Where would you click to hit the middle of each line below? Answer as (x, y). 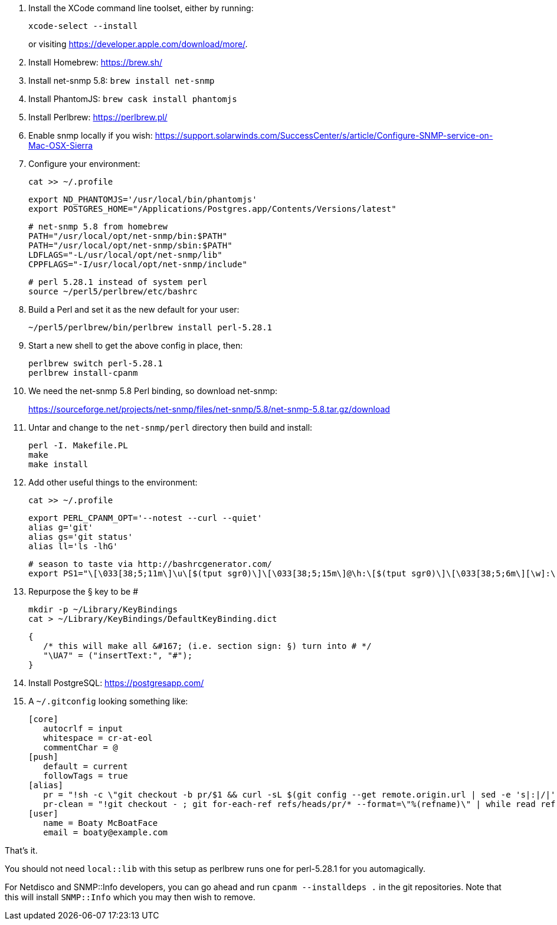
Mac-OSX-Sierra (61, 145)
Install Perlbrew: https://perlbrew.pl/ (98, 117)
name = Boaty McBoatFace (101, 823)
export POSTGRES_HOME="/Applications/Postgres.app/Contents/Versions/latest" (212, 209)
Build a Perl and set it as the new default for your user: (134, 309)
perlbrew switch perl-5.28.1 (96, 363)
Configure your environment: (84, 164)
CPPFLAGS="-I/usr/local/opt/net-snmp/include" (138, 264)
